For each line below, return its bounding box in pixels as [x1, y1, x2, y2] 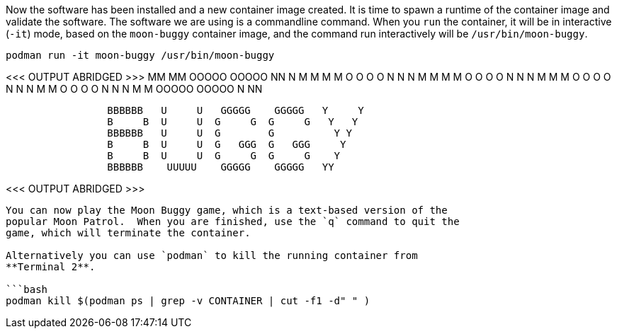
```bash [6, 284, 48, 295]
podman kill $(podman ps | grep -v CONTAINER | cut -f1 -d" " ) [6, 295, 370, 306]
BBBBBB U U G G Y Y [107, 127, 352, 139]
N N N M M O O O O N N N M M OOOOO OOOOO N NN [6, 83, 263, 95]
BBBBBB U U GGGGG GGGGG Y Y [107, 105, 364, 116]
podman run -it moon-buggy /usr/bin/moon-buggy [6, 50, 275, 61]
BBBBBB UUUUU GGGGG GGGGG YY [107, 161, 334, 173]
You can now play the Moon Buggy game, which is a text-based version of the [6, 205, 448, 216]
